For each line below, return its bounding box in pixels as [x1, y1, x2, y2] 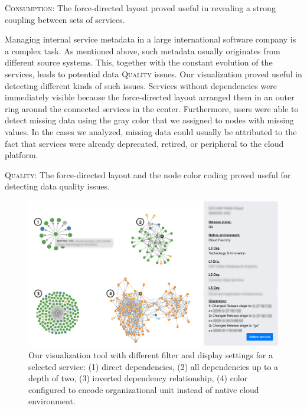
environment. [28, 395, 76, 407]
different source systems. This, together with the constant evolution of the [5, 56, 273, 68]
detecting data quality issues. [5, 180, 110, 192]
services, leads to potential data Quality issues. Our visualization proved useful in [5, 67, 302, 80]
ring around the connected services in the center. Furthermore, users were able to [5, 102, 299, 114]
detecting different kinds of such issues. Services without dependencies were [5, 79, 277, 91]
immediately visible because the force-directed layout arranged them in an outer [5, 91, 295, 103]
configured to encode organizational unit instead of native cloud [28, 383, 259, 395]
